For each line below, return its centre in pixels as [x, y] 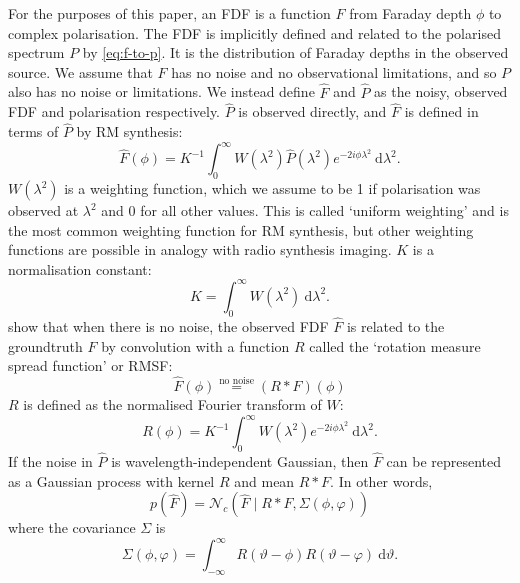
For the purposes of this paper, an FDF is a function [169, 13]
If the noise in [50, 461]
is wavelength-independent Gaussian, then [240, 461]
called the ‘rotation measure [395, 345]
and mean [264, 480]
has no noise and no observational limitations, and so [334, 71]
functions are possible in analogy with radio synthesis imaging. [200, 249]
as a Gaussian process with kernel [111, 480]
